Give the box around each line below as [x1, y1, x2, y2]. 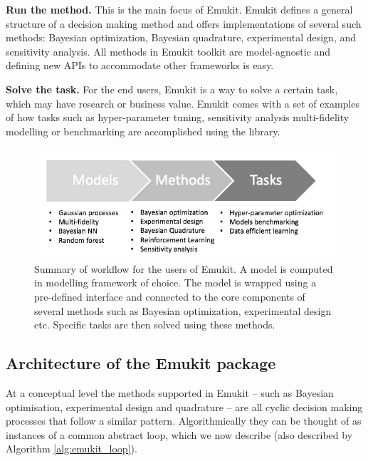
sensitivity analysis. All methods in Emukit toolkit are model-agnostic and [6, 43, 331, 58]
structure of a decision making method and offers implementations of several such [6, 16, 362, 31]
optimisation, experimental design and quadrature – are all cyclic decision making [6, 399, 363, 414]
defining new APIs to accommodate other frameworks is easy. [6, 58, 274, 73]
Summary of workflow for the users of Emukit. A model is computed [34, 261, 333, 276]
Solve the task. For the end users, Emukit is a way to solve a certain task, [6, 81, 338, 96]
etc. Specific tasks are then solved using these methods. [34, 317, 275, 332]
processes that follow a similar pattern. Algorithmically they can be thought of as [6, 413, 362, 428]
